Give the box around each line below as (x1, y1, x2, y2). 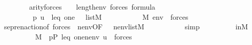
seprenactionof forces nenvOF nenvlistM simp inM (4, 21, 248, 32)
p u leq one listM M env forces (32, 11, 188, 22)
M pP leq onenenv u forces (35, 31, 132, 41)
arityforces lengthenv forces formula (29, 2, 156, 12)
